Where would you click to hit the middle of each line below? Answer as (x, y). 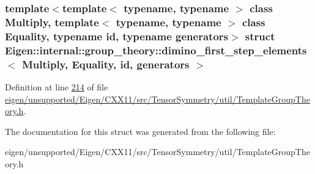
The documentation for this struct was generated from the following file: (140, 131)
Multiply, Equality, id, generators (106, 64)
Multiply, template (52, 22)
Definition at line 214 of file (57, 86)
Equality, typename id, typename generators (117, 36)
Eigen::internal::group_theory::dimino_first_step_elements (156, 50)
